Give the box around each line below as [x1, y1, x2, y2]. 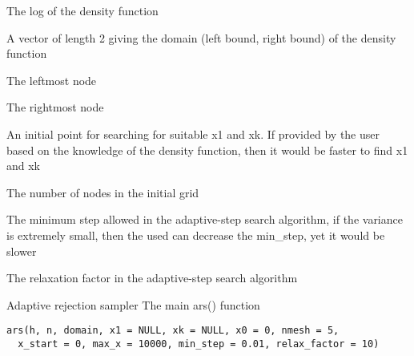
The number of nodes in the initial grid [6, 184, 199, 200]
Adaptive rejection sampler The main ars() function [6, 296, 260, 313]
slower [6, 242, 37, 259]
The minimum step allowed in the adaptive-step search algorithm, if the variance [6, 211, 403, 228]
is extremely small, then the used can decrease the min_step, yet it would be [6, 226, 385, 243]
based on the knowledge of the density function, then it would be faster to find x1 [6, 141, 408, 158]
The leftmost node [6, 71, 97, 88]
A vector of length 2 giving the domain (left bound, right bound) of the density [6, 29, 396, 46]
